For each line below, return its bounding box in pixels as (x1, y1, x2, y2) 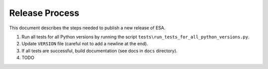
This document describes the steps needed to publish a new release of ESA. (9, 25, 166, 31)
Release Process (9, 7, 79, 18)
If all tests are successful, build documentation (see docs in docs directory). (21, 48, 178, 54)
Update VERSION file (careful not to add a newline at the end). (21, 41, 148, 47)
